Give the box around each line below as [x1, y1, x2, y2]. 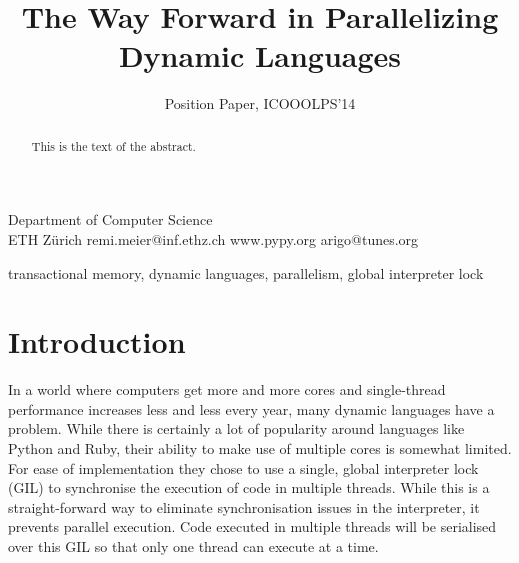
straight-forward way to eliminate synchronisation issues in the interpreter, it [8, 496, 480, 517]
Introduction [8, 321, 186, 362]
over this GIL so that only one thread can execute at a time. [8, 536, 379, 557]
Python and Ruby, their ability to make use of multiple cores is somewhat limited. [8, 438, 512, 459]
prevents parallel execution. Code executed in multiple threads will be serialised [8, 516, 497, 537]
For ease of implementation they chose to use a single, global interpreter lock [8, 457, 479, 478]
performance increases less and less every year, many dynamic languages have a [8, 398, 495, 419]
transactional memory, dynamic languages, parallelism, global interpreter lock [8, 262, 484, 283]
